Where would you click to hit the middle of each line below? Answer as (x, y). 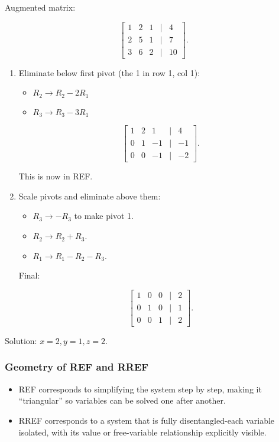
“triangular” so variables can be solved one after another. (122, 400)
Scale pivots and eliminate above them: (90, 196)
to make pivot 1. (104, 216)
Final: (29, 275)
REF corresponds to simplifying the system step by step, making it (140, 389)
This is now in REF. (56, 176)
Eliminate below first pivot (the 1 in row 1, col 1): (109, 72)
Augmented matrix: (40, 7)
